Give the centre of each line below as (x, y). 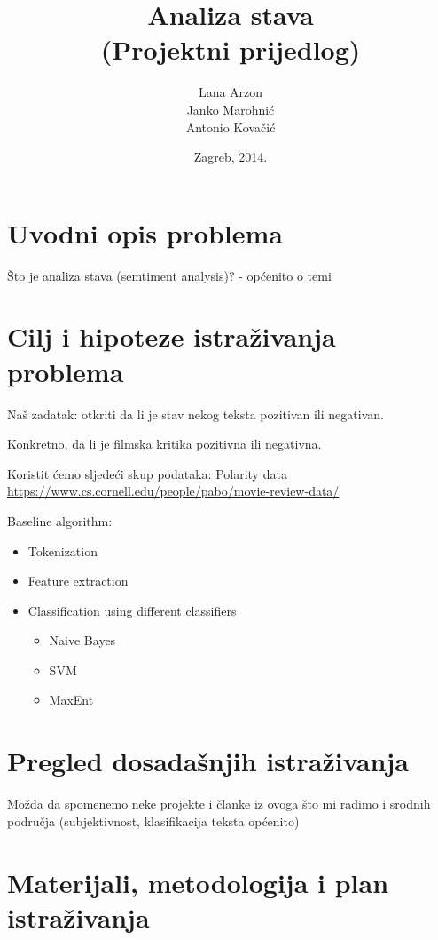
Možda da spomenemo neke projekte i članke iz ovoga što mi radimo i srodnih (219, 804)
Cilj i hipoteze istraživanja (172, 336)
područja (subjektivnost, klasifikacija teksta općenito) (153, 821)
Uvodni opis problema (145, 232)
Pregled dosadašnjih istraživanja (208, 761)
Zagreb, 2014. (231, 157)
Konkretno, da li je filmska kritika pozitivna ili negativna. (164, 444)
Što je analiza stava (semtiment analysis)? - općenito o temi (169, 275)
